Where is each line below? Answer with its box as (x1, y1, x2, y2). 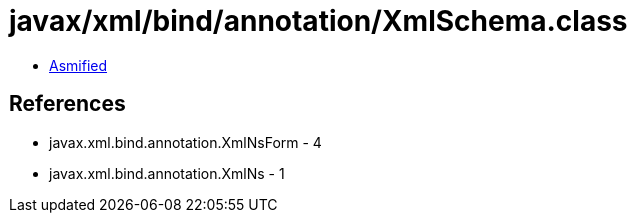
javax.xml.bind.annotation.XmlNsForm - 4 (49, 133, 322, 151)
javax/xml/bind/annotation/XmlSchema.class (9, 4, 628, 38)
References (9, 91, 126, 117)
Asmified (49, 56, 108, 74)
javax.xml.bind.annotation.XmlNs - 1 (49, 164, 285, 182)
